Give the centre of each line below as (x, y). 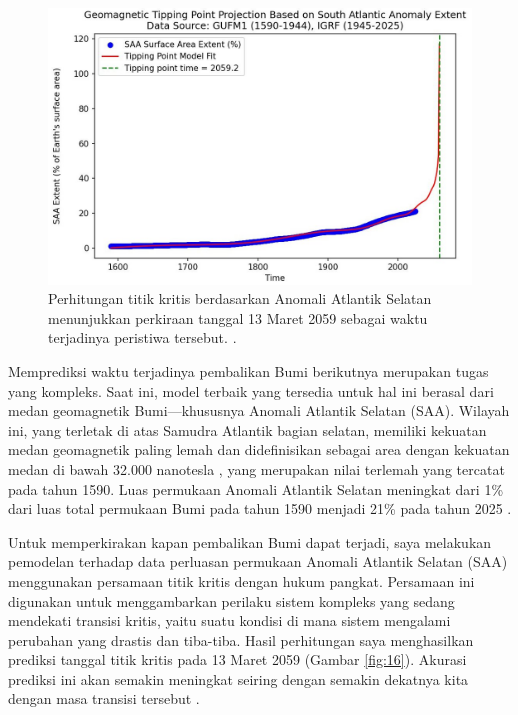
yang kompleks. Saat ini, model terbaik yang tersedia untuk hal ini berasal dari (251, 390)
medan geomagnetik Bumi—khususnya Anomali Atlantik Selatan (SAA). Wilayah (259, 410)
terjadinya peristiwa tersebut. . (142, 337)
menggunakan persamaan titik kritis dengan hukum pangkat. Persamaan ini (241, 580)
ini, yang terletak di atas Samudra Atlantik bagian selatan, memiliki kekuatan (247, 429)
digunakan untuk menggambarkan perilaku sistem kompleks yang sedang (231, 600)
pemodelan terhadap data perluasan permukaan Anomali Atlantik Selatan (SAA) (258, 561)
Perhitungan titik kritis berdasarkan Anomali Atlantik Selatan (240, 298)
